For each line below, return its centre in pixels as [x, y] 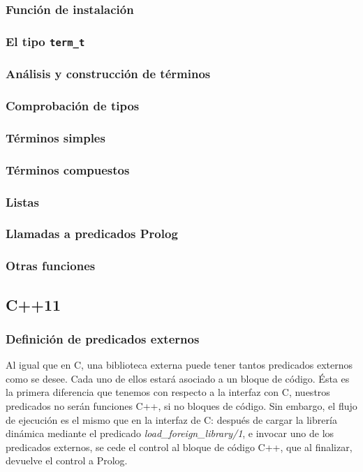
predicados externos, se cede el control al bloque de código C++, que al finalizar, [179, 447]
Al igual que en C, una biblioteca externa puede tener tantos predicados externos [179, 365]
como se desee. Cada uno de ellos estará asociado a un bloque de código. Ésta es [178, 378]
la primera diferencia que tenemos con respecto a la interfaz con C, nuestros [168, 392]
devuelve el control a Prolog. [67, 460]
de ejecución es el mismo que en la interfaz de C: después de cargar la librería [171, 419]
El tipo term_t [45, 41]
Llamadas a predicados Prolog [92, 234]
